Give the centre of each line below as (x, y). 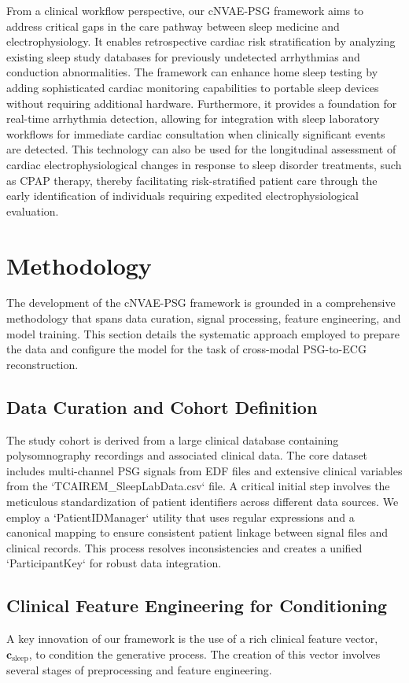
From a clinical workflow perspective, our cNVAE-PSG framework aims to (185, 10)
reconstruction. (42, 364)
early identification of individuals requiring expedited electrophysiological (182, 196)
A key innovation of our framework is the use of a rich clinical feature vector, (192, 639)
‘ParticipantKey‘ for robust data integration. (114, 563)
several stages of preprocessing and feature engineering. (139, 670)
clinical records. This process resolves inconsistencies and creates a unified (184, 547)
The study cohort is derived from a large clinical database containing (173, 439)
